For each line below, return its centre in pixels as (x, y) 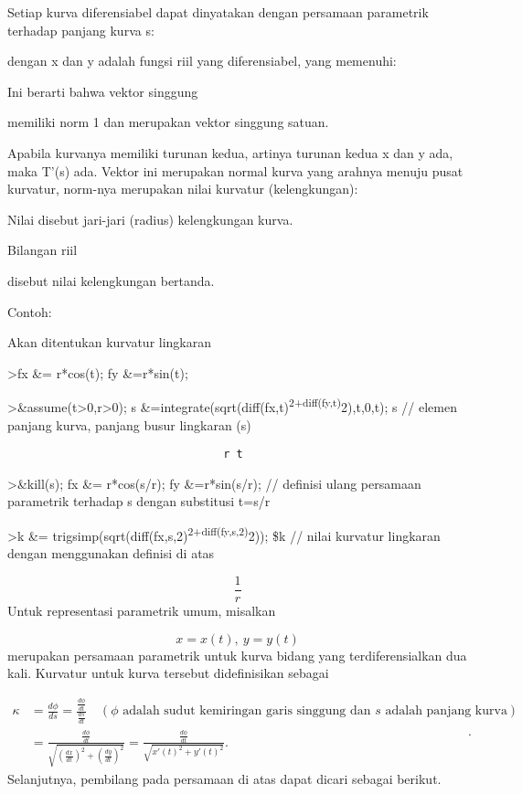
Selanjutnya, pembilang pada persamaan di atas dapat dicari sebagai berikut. (224, 778)
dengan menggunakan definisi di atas (111, 553)
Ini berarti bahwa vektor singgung (103, 91)
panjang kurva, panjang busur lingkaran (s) (129, 424)
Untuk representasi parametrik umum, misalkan (142, 610)
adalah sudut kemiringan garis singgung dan (247, 711)
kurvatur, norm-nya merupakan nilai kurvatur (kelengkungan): (183, 189)
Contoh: (30, 311)
